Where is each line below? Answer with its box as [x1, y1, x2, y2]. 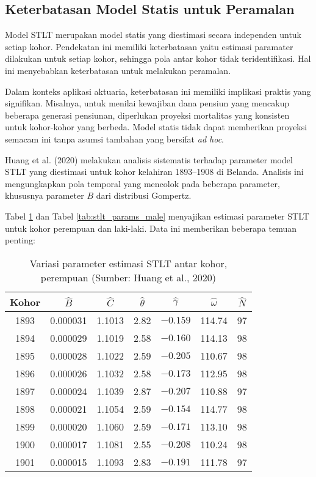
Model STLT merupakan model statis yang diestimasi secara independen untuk [5, 28, 302, 41]
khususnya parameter [5, 189, 84, 202]
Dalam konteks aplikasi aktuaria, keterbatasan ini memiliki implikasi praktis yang [5, 84, 311, 97]
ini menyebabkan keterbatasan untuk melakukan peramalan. [5, 64, 231, 76]
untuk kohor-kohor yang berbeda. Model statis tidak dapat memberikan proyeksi [5, 120, 307, 133]
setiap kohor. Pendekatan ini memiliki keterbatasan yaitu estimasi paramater [5, 40, 293, 53]
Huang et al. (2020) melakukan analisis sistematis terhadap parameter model [5, 153, 293, 166]
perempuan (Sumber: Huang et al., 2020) [40, 270, 217, 284]
